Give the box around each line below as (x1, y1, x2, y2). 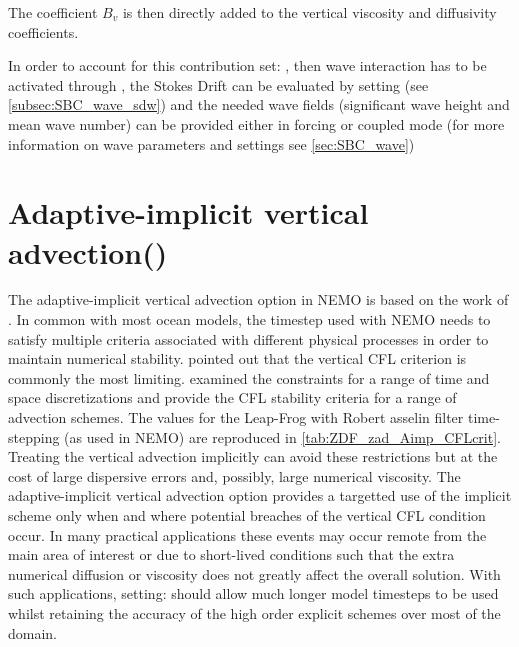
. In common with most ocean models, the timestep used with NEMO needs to (8, 309, 491, 330)
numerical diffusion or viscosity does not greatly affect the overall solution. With (8, 563, 501, 584)
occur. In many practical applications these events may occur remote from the (8, 524, 487, 545)
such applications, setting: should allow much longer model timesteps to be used (8, 583, 499, 604)
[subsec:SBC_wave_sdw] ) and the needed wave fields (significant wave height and (8, 94, 510, 115)
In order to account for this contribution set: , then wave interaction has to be (8, 55, 487, 76)
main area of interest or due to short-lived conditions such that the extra (8, 544, 455, 565)
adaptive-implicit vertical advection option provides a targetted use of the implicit (8, 485, 512, 506)
